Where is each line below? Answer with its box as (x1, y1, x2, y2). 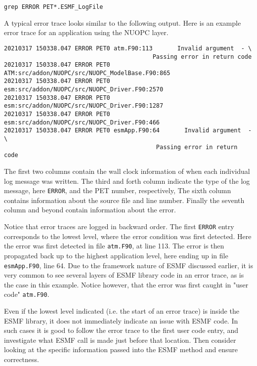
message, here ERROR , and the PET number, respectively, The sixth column (4, 185, 231, 196)
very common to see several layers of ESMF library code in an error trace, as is (4, 270, 244, 280)
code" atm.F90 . (4, 289, 49, 299)
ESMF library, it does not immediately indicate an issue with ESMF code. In (4, 315, 238, 325)
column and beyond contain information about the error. (4, 204, 176, 215)
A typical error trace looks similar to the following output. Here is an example (4, 17, 241, 28)
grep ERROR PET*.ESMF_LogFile (4, 3, 103, 10)
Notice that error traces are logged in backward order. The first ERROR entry (4, 221, 234, 232)
